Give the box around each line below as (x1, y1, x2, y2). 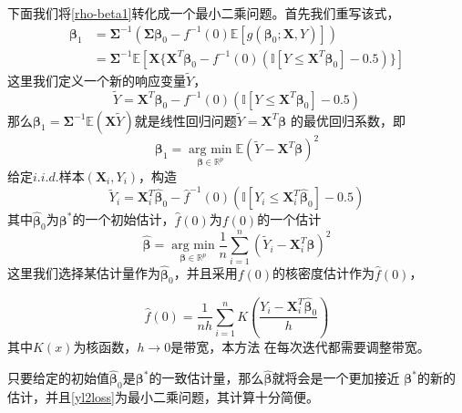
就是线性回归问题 (134, 110, 237, 129)
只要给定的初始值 (7, 368, 109, 387)
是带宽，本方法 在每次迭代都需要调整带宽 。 (170, 337, 430, 356)
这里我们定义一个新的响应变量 (7, 70, 186, 89)
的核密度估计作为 (272, 263, 375, 283)
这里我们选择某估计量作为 (7, 263, 160, 283)
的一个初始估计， (72, 210, 175, 229)
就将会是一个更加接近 (272, 368, 400, 387)
